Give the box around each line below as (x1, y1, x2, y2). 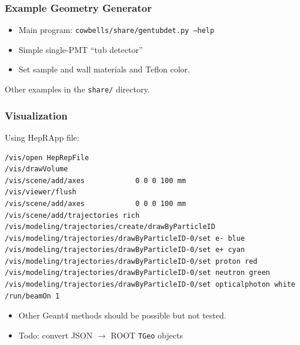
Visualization (5, 108, 68, 122)
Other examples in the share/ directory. (5, 83, 150, 95)
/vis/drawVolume (5, 165, 68, 174)
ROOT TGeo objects (111, 329, 183, 341)
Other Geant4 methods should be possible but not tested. (18, 309, 226, 321)
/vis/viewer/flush (5, 188, 76, 197)
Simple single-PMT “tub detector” (18, 43, 143, 55)
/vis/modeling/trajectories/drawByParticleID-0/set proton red (5, 257, 258, 266)
